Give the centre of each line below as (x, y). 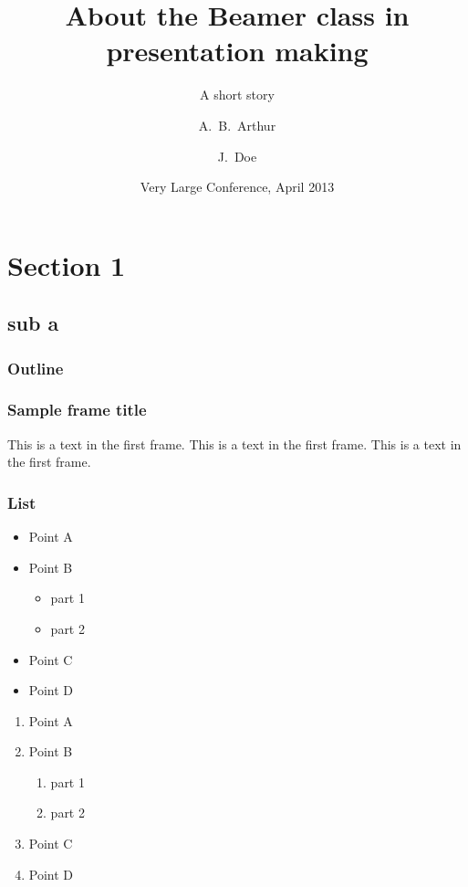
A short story (237, 95)
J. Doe (237, 156)
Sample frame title (77, 410)
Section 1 (67, 264)
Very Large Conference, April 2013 (237, 187)
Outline (36, 368)
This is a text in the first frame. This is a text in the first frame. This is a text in (234, 443)
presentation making (237, 51)
